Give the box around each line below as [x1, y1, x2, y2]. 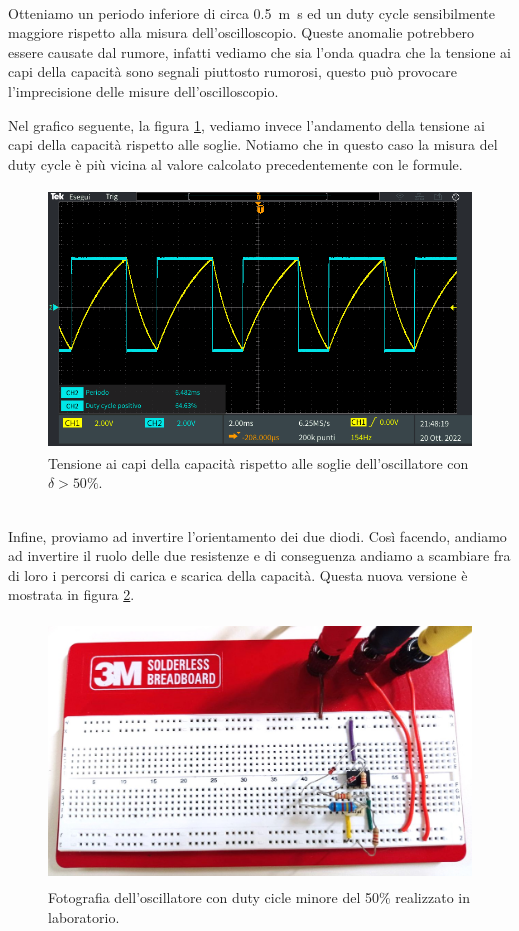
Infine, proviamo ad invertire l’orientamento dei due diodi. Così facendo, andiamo [8, 525, 507, 546]
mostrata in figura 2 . [8, 584, 135, 605]
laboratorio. [48, 906, 120, 927]
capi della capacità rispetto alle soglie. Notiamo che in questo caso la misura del [8, 134, 498, 155]
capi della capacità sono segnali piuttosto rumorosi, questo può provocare [8, 61, 457, 82]
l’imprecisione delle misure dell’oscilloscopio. [8, 80, 279, 101]
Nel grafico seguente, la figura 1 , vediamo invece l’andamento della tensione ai [8, 114, 485, 135]
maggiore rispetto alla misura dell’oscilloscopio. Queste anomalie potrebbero [8, 22, 475, 43]
